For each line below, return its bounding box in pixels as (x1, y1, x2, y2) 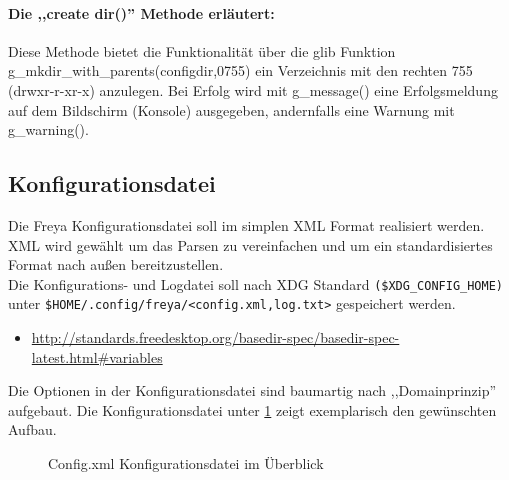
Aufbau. (8, 419, 57, 440)
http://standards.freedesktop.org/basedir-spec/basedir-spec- (31, 327, 400, 348)
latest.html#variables (31, 346, 163, 367)
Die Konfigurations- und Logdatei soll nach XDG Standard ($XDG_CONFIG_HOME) (8, 273, 503, 294)
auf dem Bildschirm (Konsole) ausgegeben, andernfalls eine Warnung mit (8, 99, 455, 120)
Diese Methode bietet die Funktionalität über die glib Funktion (8, 40, 396, 61)
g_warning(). (8, 119, 89, 140)
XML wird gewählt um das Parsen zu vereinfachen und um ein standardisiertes (8, 234, 493, 255)
